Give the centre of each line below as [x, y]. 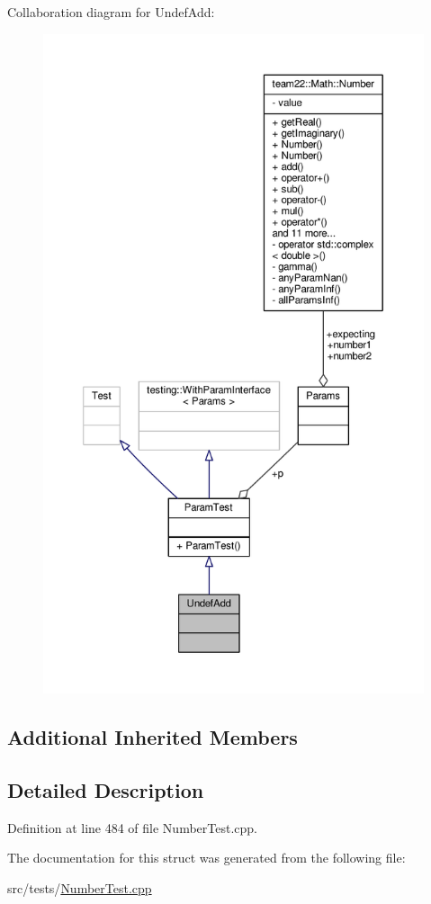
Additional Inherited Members [153, 736]
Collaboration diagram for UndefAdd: [111, 12]
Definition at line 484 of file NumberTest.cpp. [132, 827]
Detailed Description [106, 789]
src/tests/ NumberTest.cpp [80, 887]
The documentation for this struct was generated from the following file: [207, 858]
